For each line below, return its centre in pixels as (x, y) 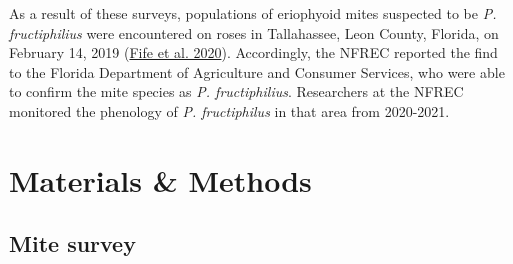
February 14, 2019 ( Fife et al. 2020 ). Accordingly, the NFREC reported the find (253, 52)
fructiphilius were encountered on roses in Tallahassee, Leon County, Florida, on (254, 32)
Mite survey (72, 243)
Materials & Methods (160, 179)
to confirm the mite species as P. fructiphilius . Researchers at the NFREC (236, 91)
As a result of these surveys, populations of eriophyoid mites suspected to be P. (253, 13)
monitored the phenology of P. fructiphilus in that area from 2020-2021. (229, 110)
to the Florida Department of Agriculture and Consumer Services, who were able (257, 71)
